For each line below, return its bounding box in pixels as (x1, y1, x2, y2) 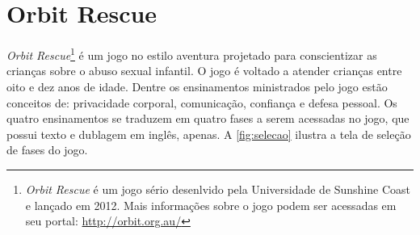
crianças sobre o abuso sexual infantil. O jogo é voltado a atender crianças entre (6, 62, 402, 79)
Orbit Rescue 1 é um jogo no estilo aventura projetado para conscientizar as (6, 44, 377, 63)
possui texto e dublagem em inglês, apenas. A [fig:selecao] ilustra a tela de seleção (6, 125, 411, 142)
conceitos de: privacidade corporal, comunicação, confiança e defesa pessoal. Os (6, 94, 397, 111)
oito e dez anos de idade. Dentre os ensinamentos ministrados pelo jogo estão (6, 78, 388, 94)
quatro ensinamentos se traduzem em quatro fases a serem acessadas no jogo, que (6, 110, 409, 127)
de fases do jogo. (6, 141, 88, 158)
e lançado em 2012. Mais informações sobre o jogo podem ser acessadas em (25, 196, 397, 213)
